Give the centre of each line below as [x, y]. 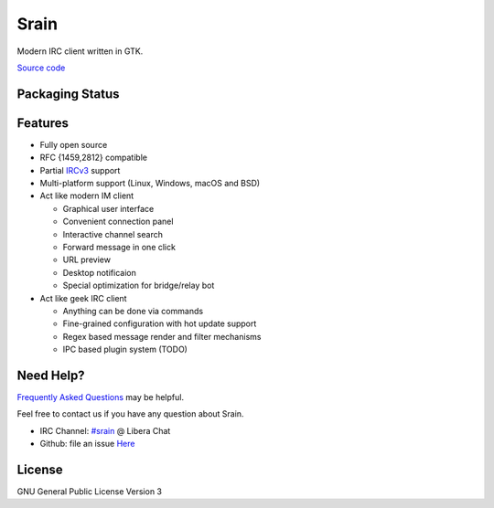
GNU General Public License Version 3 [89, 492]
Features [43, 123]
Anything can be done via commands [133, 311]
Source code [41, 68]
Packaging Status [68, 94]
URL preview [87, 259]
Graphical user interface [108, 208]
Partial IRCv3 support [80, 170]
